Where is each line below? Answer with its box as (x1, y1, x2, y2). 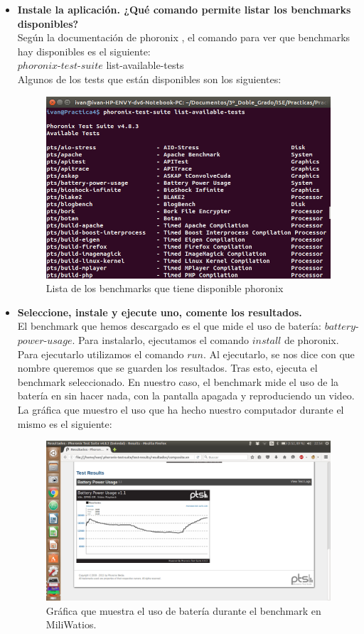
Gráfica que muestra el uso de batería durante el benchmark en (45, 603, 321, 618)
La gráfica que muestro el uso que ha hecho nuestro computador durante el (17, 402, 344, 417)
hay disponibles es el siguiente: (17, 43, 151, 58)
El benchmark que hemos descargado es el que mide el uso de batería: (17, 318, 321, 333)
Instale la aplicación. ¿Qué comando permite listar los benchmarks (17, 2, 351, 16)
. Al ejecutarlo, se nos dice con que (203, 346, 355, 361)
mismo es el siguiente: (17, 416, 112, 431)
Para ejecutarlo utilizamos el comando (17, 346, 184, 361)
